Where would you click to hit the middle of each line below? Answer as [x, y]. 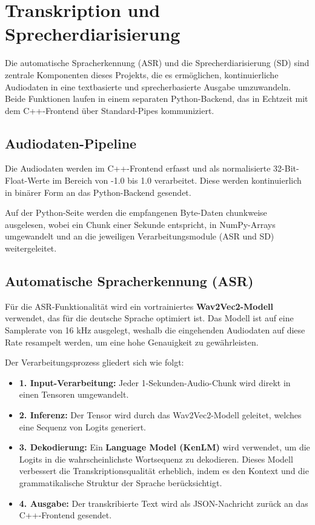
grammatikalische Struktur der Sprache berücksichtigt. [121, 482]
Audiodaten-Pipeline [71, 143]
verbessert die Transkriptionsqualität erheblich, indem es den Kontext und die [164, 471]
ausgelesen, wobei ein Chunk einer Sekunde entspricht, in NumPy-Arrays [140, 224]
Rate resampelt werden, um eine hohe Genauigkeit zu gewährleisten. [132, 342]
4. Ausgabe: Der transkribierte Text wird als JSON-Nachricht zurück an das [164, 503]
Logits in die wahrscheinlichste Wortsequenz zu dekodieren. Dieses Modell [156, 459]
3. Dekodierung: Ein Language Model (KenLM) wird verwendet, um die [164, 447]
